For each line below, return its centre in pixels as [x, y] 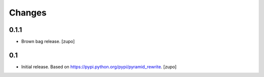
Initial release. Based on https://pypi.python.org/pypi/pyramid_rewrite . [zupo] [99, 67]
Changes [28, 13]
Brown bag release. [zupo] [48, 42]
